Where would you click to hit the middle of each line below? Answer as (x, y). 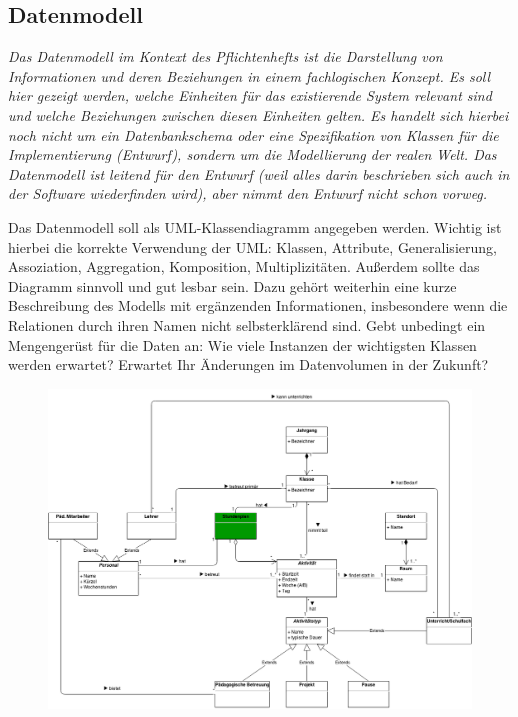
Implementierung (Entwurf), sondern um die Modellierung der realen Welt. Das (252, 154)
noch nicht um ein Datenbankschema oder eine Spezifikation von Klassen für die (253, 134)
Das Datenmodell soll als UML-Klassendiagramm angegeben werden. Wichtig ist (255, 226)
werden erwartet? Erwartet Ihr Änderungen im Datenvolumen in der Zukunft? (248, 364)
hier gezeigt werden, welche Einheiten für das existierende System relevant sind (250, 95)
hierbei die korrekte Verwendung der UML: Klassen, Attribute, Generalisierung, (252, 246)
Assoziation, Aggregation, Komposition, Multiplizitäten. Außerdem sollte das (244, 266)
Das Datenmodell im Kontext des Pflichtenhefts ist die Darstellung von (225, 56)
